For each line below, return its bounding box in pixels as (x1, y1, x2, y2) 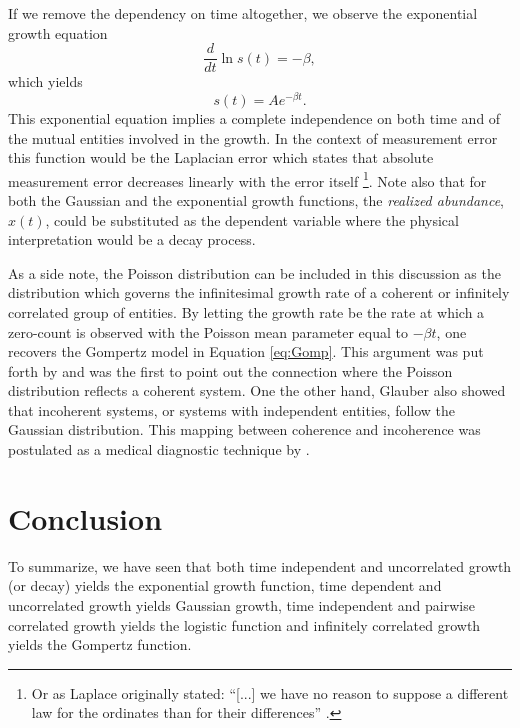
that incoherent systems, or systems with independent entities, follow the (8, 399, 456, 420)
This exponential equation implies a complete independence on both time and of (8, 107, 501, 128)
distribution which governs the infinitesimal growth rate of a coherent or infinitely (8, 282, 510, 303)
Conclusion (8, 497, 163, 538)
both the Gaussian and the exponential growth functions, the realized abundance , (8, 189, 505, 210)
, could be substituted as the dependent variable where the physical (45, 209, 459, 230)
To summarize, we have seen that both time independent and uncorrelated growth (8, 555, 512, 576)
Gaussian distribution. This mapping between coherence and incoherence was (8, 419, 481, 440)
